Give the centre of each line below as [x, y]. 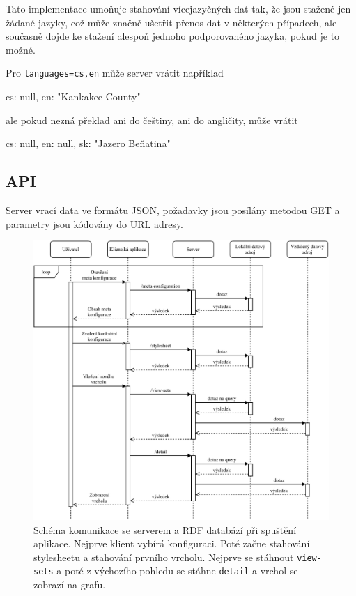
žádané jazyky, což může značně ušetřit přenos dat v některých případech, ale [171, 22]
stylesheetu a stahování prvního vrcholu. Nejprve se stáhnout [164, 557]
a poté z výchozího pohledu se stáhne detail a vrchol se [177, 571]
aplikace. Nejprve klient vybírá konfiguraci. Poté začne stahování [172, 543]
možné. [21, 49]
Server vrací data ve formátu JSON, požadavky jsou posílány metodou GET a [173, 210]
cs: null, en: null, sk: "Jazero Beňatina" [88, 143]
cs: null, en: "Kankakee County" [73, 97]
